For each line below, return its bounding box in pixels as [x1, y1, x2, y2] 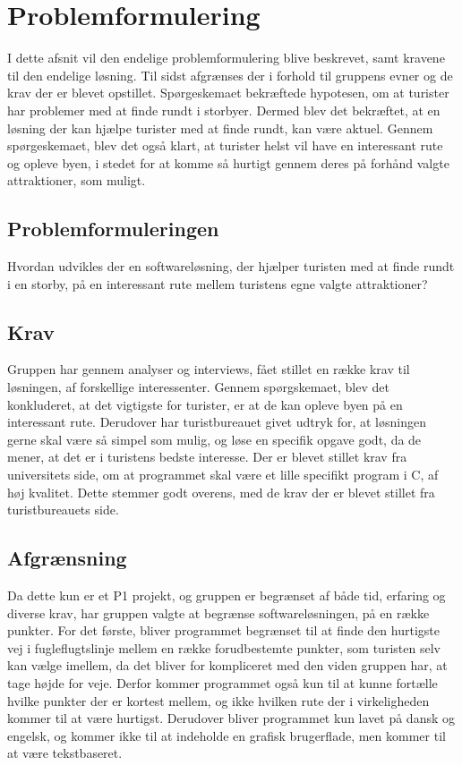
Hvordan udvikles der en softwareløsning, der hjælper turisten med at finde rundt [7, 257, 455, 276]
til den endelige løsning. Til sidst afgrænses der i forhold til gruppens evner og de [7, 65, 453, 84]
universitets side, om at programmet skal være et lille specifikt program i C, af [7, 465, 439, 484]
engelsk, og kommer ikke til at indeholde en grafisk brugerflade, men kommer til [7, 726, 446, 744]
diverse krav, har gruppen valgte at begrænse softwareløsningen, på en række [7, 603, 430, 622]
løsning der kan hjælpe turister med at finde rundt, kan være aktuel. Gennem [7, 118, 433, 137]
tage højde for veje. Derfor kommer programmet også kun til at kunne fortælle [7, 673, 438, 692]
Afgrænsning [7, 544, 127, 572]
